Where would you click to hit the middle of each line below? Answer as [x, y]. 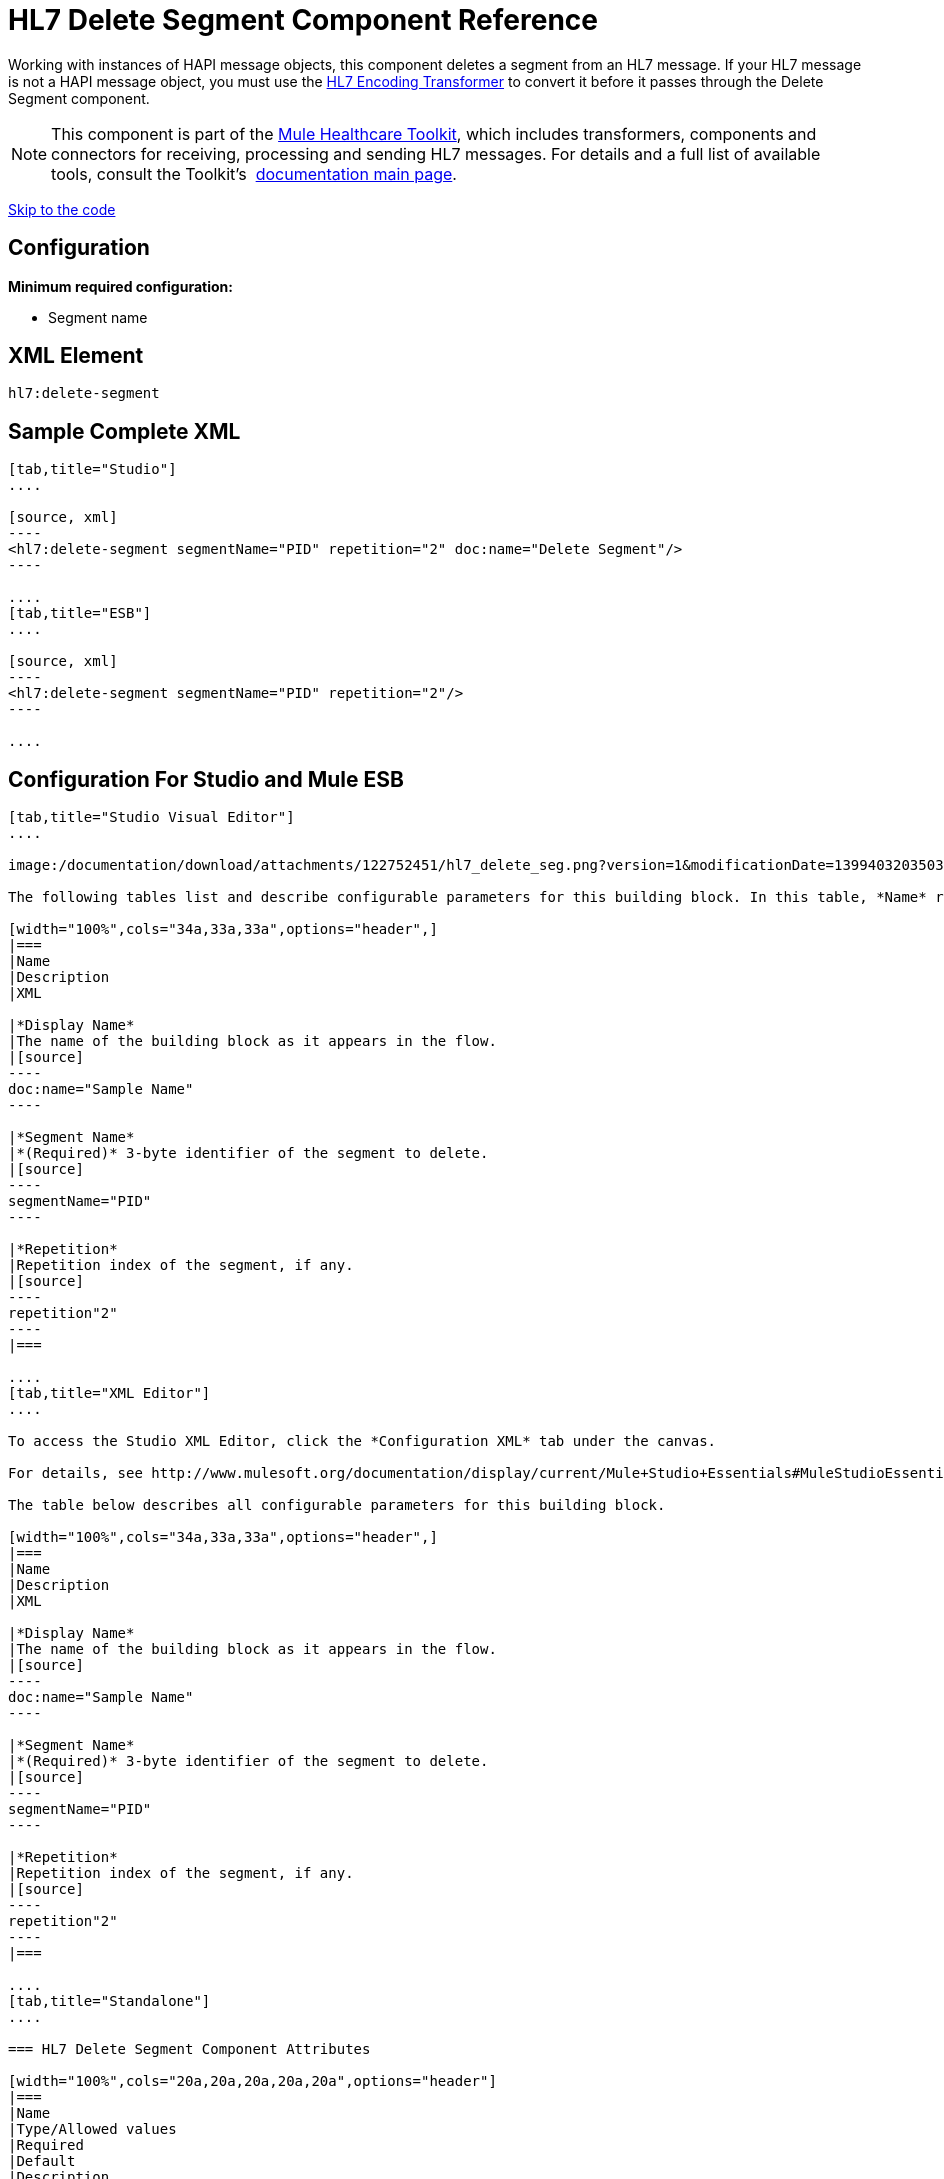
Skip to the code [62, 209]
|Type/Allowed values [92, 2129]
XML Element [76, 356]
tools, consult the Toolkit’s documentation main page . [254, 173]
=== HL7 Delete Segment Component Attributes [189, 2049]
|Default [42, 2161]
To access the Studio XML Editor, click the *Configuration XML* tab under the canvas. [362, 1441]
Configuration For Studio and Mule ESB [206, 779]
